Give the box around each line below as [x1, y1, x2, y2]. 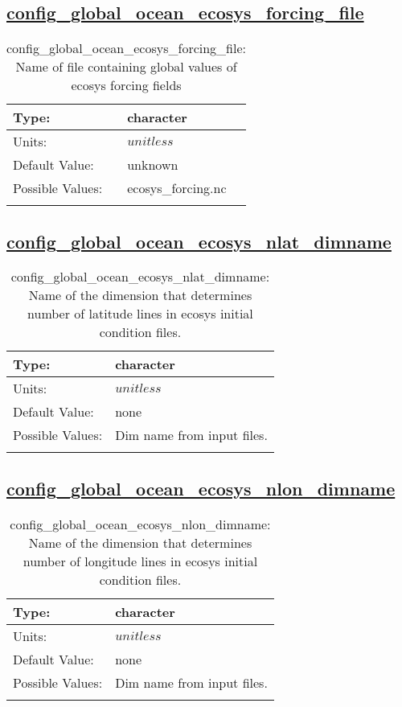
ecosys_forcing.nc [127, 179, 227, 198]
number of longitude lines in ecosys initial [23, 551, 258, 570]
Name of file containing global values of [15, 57, 237, 76]
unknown [127, 155, 178, 175]
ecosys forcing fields [71, 76, 182, 95]
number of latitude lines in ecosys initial [27, 304, 253, 323]
